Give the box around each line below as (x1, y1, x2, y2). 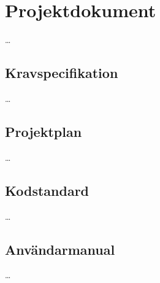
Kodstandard (5, 180, 90, 200)
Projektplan (5, 122, 82, 141)
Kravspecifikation (5, 63, 118, 82)
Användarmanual (5, 239, 115, 258)
